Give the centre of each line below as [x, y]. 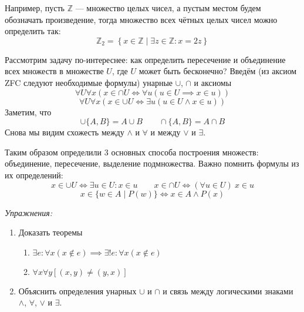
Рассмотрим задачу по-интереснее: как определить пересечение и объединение [145, 59]
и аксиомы [213, 82]
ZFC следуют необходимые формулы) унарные [89, 82]
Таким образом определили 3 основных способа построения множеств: [132, 152]
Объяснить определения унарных [77, 291]
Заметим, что [28, 112]
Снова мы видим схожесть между [65, 132]
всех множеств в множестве [54, 71]
